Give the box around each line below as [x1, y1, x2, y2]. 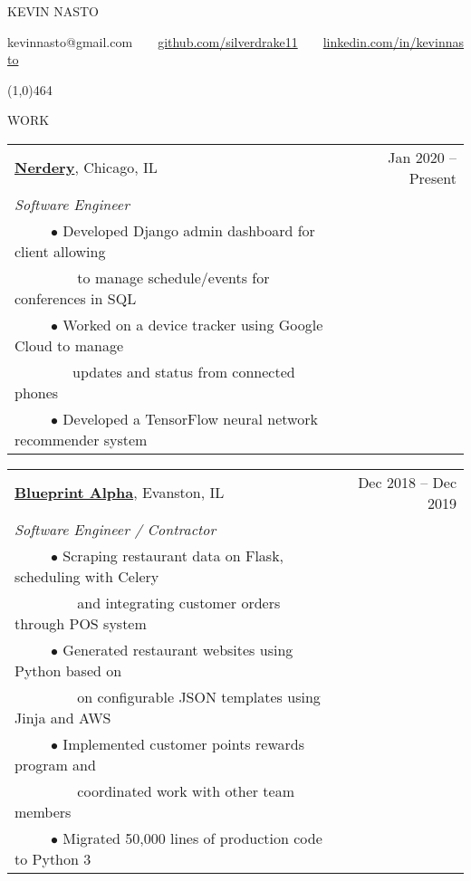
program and [14, 753, 96, 775]
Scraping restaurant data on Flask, [62, 544, 284, 566]
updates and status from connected [72, 360, 295, 382]
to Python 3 [14, 847, 91, 869]
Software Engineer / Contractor [14, 518, 216, 540]
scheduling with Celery [14, 565, 159, 587]
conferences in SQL [14, 287, 137, 309]
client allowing [14, 240, 106, 262]
